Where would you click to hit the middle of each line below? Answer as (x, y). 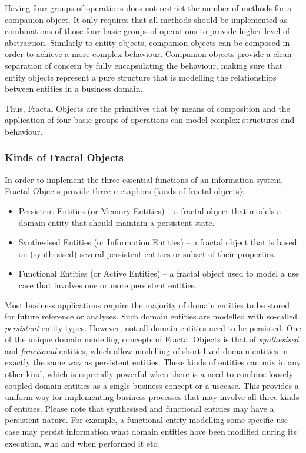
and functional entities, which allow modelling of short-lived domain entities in (147, 350)
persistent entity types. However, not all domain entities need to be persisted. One (153, 327)
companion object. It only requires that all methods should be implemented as (146, 19)
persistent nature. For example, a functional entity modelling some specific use (146, 420)
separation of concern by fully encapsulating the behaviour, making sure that (144, 65)
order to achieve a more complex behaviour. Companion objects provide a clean (148, 54)
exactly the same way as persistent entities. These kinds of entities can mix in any (153, 362)
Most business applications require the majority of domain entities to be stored (147, 304)
